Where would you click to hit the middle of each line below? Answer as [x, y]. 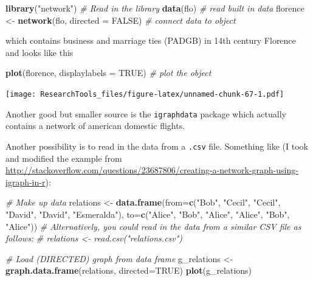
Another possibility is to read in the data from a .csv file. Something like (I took [157, 146]
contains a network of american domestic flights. [95, 126]
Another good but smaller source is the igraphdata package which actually [146, 113]
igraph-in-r [26, 182]
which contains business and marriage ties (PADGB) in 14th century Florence [151, 40]
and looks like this [40, 52]
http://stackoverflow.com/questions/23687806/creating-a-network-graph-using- [152, 170]
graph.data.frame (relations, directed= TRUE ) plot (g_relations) [129, 270]
